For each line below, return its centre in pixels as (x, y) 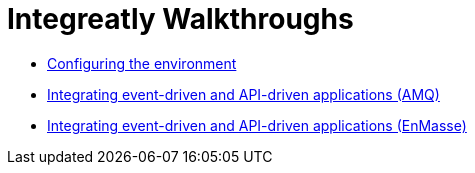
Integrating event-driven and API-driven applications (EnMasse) (257, 125)
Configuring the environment (142, 63)
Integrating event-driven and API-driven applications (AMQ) (243, 94)
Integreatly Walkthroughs (180, 19)
